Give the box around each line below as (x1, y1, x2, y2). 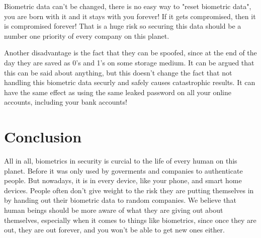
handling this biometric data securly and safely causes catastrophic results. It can (4, 77, 255, 88)
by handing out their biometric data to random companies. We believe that (4, 195, 236, 205)
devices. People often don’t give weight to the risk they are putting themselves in (4, 185, 254, 195)
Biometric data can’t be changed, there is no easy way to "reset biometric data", (4, 1, 251, 11)
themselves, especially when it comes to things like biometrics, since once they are (4, 214, 256, 225)
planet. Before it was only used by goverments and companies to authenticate (4, 165, 243, 176)
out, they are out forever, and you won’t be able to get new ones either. (4, 224, 225, 235)
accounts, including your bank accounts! (4, 97, 127, 107)
